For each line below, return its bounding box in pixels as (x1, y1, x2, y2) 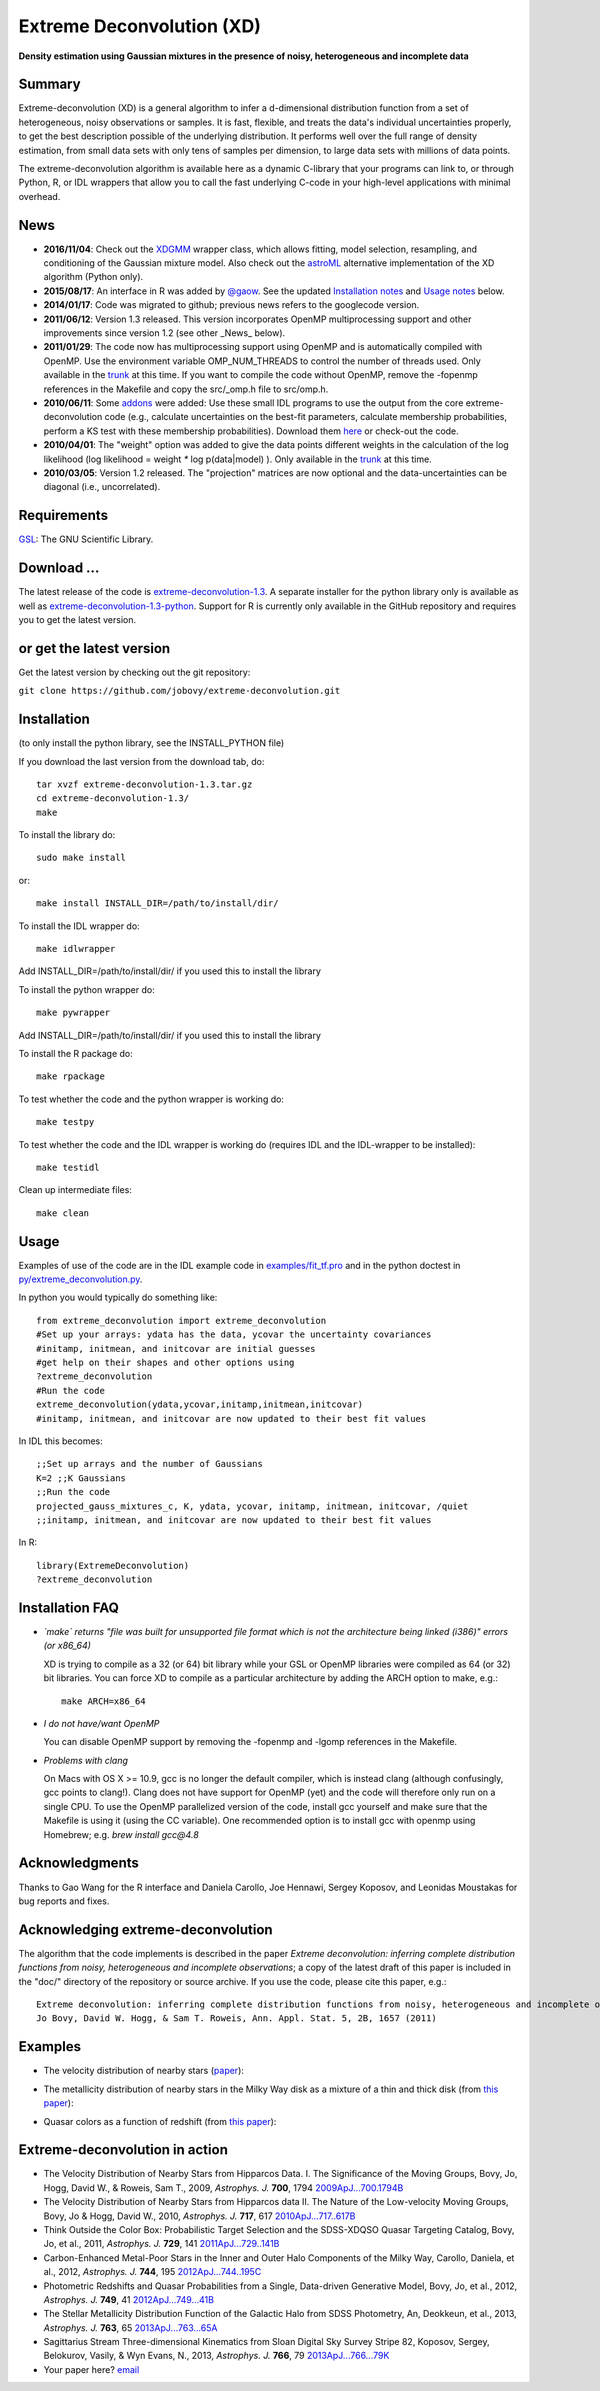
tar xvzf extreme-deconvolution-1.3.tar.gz (36, 778, 253, 790)
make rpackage (36, 1071, 105, 1082)
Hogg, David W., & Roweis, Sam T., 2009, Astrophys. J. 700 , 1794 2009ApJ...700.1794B (43, 2181, 404, 2194)
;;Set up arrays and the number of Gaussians (36, 1458, 264, 1470)
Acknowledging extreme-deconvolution (18, 1921, 274, 1938)
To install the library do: (18, 829, 116, 841)
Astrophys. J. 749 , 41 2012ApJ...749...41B (43, 2293, 215, 2305)
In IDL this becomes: (18, 1435, 104, 1447)
